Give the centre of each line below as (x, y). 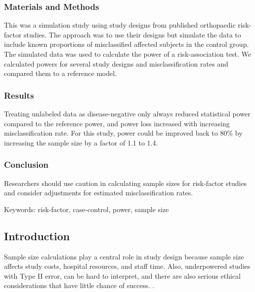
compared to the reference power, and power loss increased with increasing (117, 123)
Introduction (37, 236)
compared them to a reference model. (60, 73)
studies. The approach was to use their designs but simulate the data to (132, 34)
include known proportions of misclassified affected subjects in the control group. (127, 44)
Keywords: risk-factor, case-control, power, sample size (86, 209)
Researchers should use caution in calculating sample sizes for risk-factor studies (126, 183)
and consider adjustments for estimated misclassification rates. (99, 193)
